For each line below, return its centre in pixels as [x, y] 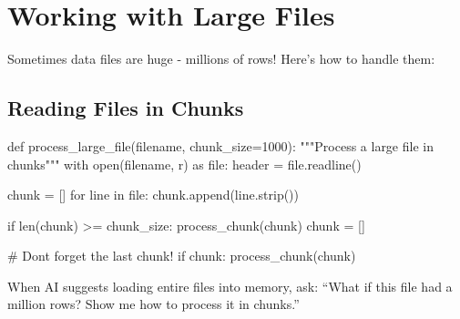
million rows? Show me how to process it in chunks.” [153, 304]
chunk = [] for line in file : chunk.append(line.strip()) [153, 195]
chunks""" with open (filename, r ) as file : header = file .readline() [184, 164]
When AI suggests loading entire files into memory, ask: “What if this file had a [230, 286]
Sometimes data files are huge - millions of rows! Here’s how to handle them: [221, 59]
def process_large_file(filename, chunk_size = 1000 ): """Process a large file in [220, 145]
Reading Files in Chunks [126, 108]
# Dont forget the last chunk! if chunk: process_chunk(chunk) [182, 256]
